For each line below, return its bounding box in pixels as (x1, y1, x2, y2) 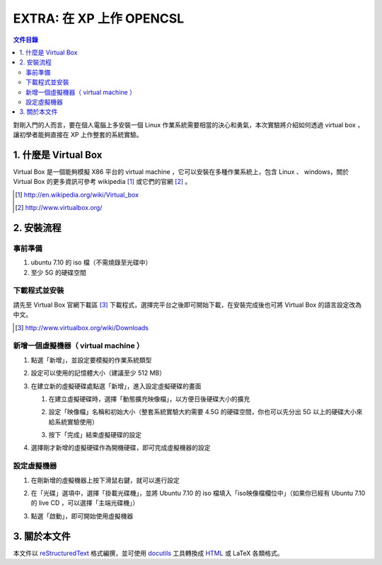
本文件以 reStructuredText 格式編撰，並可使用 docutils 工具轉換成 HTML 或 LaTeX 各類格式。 (13, 549, 284, 557)
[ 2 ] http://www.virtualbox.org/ (15, 204, 103, 212)
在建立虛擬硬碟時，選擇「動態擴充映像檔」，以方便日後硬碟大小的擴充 (48, 395, 250, 403)
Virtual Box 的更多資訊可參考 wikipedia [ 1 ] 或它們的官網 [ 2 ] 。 (13, 177, 192, 186)
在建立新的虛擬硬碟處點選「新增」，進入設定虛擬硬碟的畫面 (30, 382, 202, 390)
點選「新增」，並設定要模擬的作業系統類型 (30, 356, 152, 364)
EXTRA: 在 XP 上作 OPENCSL (13, 11, 185, 26)
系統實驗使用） (54, 417, 98, 426)
